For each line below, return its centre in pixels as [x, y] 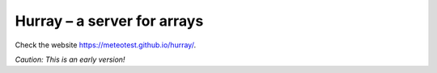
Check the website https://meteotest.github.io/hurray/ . [106, 45]
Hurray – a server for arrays [109, 21]
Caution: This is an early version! [70, 59]
